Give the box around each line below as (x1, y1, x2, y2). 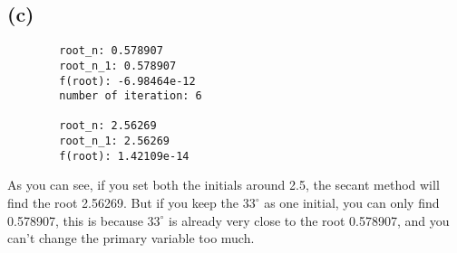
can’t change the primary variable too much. (7, 229, 255, 248)
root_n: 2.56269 (59, 119, 157, 133)
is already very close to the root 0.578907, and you (169, 211, 450, 230)
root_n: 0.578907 (59, 44, 163, 58)
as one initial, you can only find (264, 193, 440, 212)
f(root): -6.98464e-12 (59, 74, 196, 88)
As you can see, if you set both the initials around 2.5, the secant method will (7, 175, 440, 194)
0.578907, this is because (7, 211, 143, 230)
